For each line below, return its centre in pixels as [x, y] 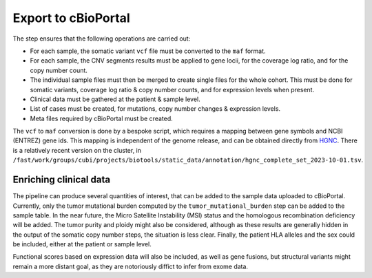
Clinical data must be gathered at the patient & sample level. [115, 99]
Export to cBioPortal [71, 18]
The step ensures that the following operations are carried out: [102, 39]
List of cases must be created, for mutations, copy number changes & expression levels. [155, 109]
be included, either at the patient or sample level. [82, 244]
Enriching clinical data [61, 180]
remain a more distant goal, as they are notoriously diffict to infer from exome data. [130, 266]
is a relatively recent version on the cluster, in [77, 150]
